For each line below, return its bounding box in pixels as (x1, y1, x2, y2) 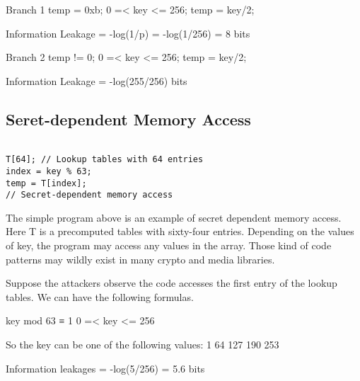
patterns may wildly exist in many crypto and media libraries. (6, 251, 275, 266)
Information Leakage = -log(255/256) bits (6, 73, 187, 88)
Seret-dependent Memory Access (6, 108, 251, 130)
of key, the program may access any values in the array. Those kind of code (6, 238, 332, 253)
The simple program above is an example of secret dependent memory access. (6, 210, 342, 224)
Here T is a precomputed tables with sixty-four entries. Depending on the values (6, 224, 354, 239)
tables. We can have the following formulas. (6, 289, 194, 304)
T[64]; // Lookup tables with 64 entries (6, 154, 204, 165)
